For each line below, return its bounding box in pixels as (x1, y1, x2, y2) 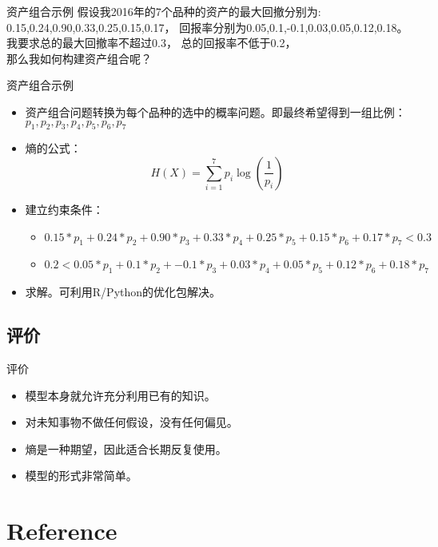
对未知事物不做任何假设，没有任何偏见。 (25, 414, 238, 430)
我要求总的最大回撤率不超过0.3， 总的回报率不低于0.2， (6, 34, 297, 51)
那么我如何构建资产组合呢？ (6, 50, 152, 66)
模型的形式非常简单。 (25, 467, 137, 484)
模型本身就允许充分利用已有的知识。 (25, 386, 216, 403)
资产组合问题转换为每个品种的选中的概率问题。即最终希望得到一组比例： (25, 103, 406, 120)
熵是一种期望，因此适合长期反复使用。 (25, 440, 227, 457)
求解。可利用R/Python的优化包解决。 (25, 283, 221, 300)
